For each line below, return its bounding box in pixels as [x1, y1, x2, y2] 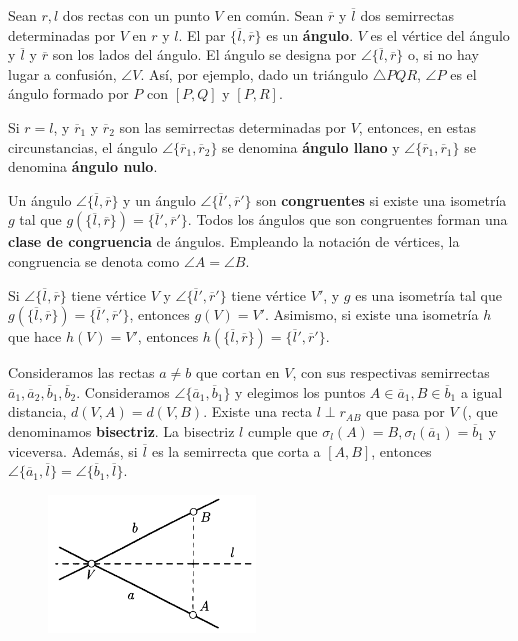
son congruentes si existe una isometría [256, 189, 507, 210]
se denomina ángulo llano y [222, 136, 400, 157]
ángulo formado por [8, 83, 129, 104]
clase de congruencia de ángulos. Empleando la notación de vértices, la [8, 231, 460, 252]
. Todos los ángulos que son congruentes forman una [187, 209, 508, 230]
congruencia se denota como [8, 250, 180, 271]
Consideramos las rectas [8, 362, 155, 383]
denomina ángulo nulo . [8, 156, 158, 177]
